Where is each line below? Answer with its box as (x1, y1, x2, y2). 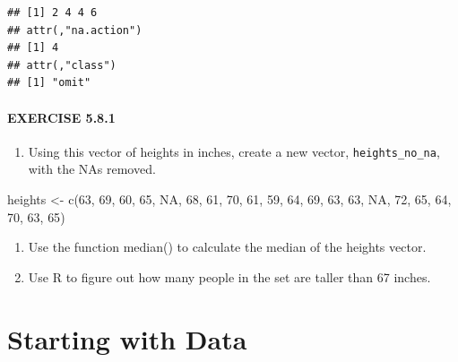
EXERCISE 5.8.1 (7, 108, 116, 126)
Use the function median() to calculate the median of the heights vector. (28, 237, 427, 256)
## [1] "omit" (7, 76, 91, 90)
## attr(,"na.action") (7, 23, 143, 37)
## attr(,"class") (7, 58, 117, 72)
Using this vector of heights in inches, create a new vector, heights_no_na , (28, 142, 440, 160)
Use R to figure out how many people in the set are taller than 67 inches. (28, 267, 431, 286)
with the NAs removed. (28, 159, 156, 178)
